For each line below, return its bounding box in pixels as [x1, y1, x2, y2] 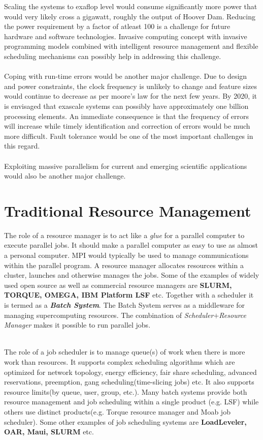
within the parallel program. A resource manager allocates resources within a [4, 259, 244, 270]
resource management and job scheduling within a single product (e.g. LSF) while [4, 396, 259, 407]
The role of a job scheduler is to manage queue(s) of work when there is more [4, 346, 245, 357]
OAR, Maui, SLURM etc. [4, 426, 94, 437]
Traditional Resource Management [4, 200, 251, 221]
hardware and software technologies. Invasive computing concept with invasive [4, 31, 247, 41]
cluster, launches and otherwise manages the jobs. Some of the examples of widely [4, 270, 259, 280]
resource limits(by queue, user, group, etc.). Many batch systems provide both [4, 386, 247, 397]
